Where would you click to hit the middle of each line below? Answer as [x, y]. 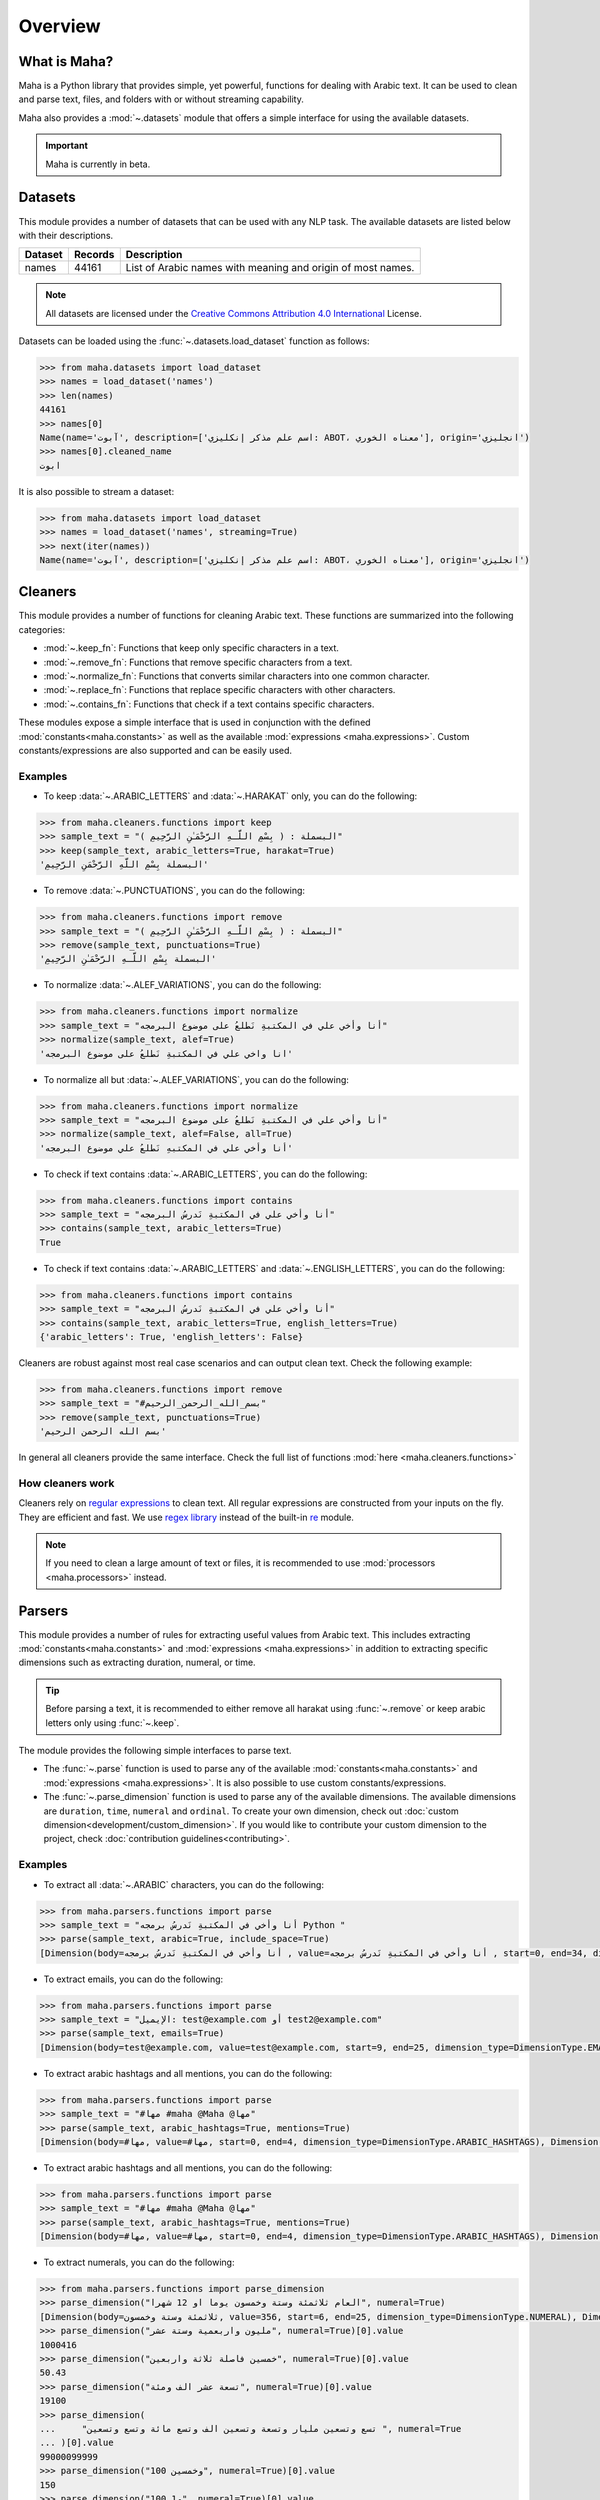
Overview [59, 26]
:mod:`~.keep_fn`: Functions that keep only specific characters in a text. [191, 648]
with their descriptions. [66, 235]
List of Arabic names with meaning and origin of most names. [270, 268]
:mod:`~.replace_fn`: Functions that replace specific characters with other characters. [219, 690]
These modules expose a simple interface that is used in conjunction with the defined [194, 722]
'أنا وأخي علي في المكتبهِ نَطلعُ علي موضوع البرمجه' [166, 1148]
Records [94, 255]
